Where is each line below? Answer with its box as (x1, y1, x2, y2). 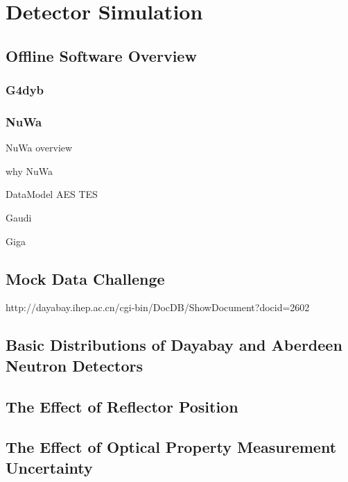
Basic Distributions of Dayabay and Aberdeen (6, 334, 342, 356)
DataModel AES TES (6, 187, 98, 201)
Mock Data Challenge (6, 267, 165, 289)
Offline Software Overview (6, 44, 197, 66)
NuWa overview (6, 140, 73, 155)
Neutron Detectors (6, 354, 143, 376)
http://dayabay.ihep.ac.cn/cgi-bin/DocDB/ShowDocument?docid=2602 (6, 300, 310, 315)
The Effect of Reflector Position (6, 395, 238, 417)
